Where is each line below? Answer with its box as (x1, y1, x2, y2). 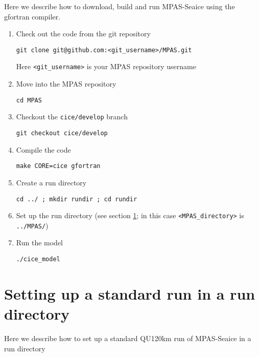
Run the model (16, 237, 63, 248)
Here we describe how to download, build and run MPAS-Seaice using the (4, 1, 235, 11)
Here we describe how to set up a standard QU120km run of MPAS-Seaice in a (4, 333, 251, 344)
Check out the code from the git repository (16, 28, 151, 39)
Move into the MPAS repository (16, 78, 116, 89)
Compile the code (16, 144, 71, 155)
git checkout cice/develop (16, 130, 108, 137)
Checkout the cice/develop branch (16, 111, 128, 122)
